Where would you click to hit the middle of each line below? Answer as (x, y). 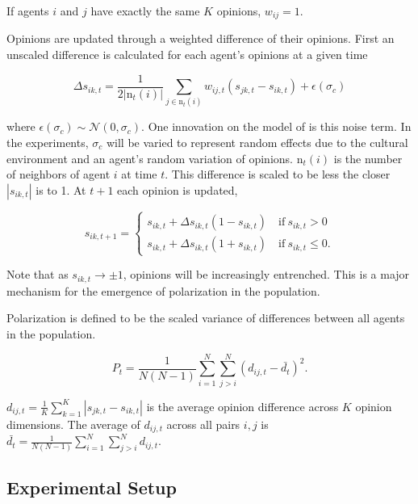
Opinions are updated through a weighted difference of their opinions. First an (201, 38)
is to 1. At (61, 189)
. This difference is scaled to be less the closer (278, 174)
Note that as (38, 274)
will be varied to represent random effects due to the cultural (257, 143)
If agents (28, 10)
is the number (368, 158)
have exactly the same (145, 10)
